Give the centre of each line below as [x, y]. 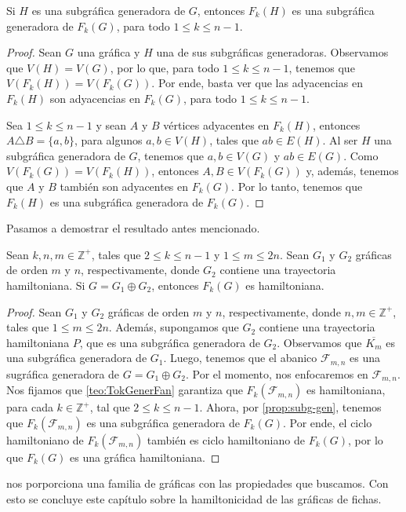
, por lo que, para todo [165, 67]
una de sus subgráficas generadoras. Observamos [272, 52]
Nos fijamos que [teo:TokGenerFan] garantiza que [125, 390]
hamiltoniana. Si [46, 285]
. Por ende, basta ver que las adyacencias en [257, 83]
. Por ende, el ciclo [327, 422]
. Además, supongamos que [174, 327]
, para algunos [109, 140]
